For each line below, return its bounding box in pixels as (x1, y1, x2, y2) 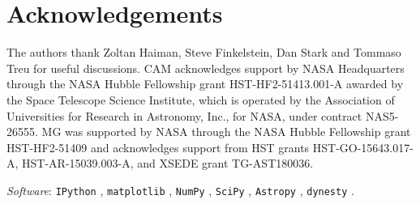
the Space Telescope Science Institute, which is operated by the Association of (6, 91, 395, 108)
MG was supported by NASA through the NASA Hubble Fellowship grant (41, 123, 411, 140)
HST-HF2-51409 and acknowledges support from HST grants (6, 138, 310, 155)
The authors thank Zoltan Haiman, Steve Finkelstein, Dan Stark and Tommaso (6, 44, 401, 61)
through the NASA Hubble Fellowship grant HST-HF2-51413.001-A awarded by (6, 75, 404, 92)
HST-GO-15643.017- (312, 138, 414, 155)
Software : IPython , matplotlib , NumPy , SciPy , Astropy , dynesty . (6, 181, 354, 198)
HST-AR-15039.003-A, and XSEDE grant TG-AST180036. (22, 155, 314, 172)
